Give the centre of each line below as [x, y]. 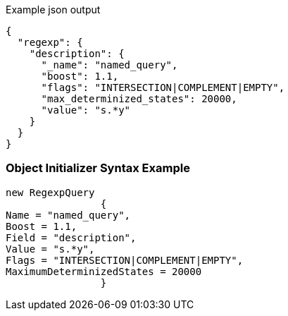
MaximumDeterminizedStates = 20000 [104, 271]
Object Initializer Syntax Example [98, 168]
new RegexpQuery [50, 192]
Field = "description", [71, 237]
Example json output [53, 10]
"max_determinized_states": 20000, [139, 99]
